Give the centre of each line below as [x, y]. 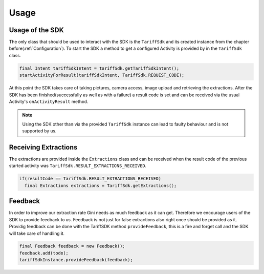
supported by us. [39, 131]
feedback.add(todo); [44, 253]
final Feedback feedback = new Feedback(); [72, 246]
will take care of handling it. [37, 233]
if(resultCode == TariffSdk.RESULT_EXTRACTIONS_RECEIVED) [90, 179]
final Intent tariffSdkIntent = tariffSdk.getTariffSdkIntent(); [99, 68]
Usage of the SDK [36, 30]
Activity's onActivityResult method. [49, 101]
